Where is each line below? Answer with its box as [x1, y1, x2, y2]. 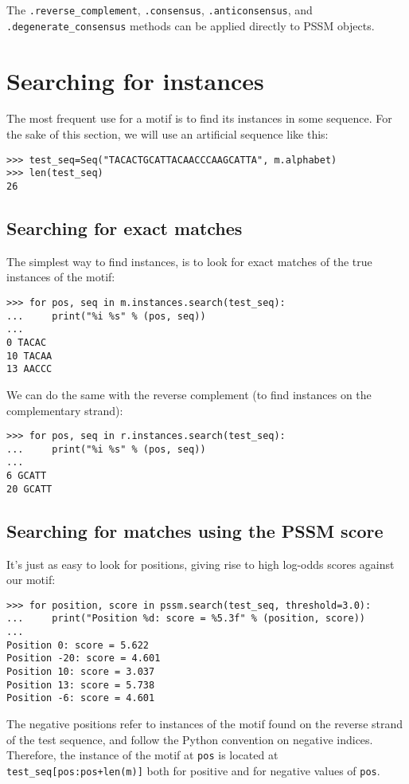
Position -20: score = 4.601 [6, 653, 161, 664]
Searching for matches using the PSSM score [6, 518, 384, 543]
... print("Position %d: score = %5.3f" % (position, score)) [6, 613, 366, 625]
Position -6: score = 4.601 [6, 692, 155, 704]
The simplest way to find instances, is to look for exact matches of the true [6, 253, 372, 269]
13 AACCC [6, 363, 53, 375]
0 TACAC [6, 336, 47, 348]
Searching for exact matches [6, 215, 243, 240]
